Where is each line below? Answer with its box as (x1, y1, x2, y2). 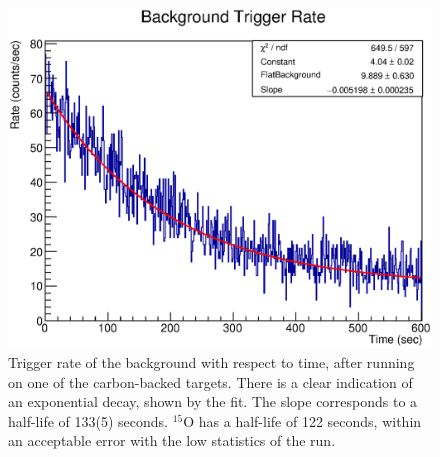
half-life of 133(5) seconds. (8, 410, 168, 431)
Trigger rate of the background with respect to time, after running (8, 351, 415, 372)
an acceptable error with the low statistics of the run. (8, 430, 336, 451)
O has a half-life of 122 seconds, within (183, 410, 422, 431)
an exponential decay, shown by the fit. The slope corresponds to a (8, 391, 418, 412)
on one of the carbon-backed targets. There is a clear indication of (8, 371, 413, 392)
